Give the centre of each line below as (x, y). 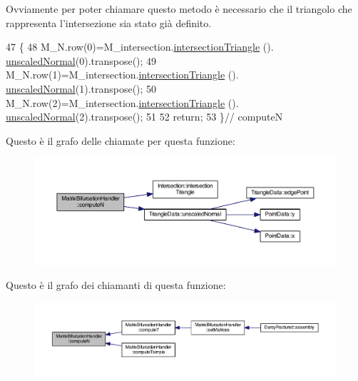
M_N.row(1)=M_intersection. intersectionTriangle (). (122, 75)
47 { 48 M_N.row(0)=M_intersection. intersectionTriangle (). (140, 47)
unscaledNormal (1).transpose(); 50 (81, 88)
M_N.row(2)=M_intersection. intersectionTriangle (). (122, 102)
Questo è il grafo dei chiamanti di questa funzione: (116, 285)
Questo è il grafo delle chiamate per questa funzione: (121, 140)
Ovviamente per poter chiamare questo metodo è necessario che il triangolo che (179, 9)
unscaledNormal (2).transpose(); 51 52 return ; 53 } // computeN (144, 117)
